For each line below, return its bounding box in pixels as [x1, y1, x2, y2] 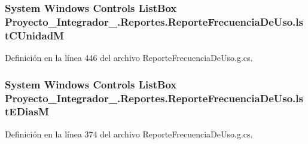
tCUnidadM [5, 27, 64, 42]
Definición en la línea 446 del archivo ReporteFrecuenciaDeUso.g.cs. [5, 51, 253, 64]
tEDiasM [5, 104, 49, 119]
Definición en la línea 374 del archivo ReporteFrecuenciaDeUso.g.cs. [5, 127, 253, 140]
